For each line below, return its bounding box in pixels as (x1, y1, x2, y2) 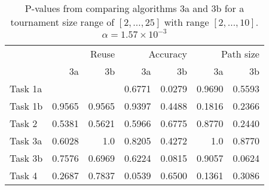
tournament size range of (10, 15, 115, 29)
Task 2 (10, 116, 38, 130)
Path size (221, 47, 259, 61)
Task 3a (10, 134, 42, 147)
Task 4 (10, 168, 38, 182)
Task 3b (10, 151, 43, 165)
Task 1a (10, 82, 42, 95)
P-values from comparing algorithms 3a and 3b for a (25, 1, 244, 15)
